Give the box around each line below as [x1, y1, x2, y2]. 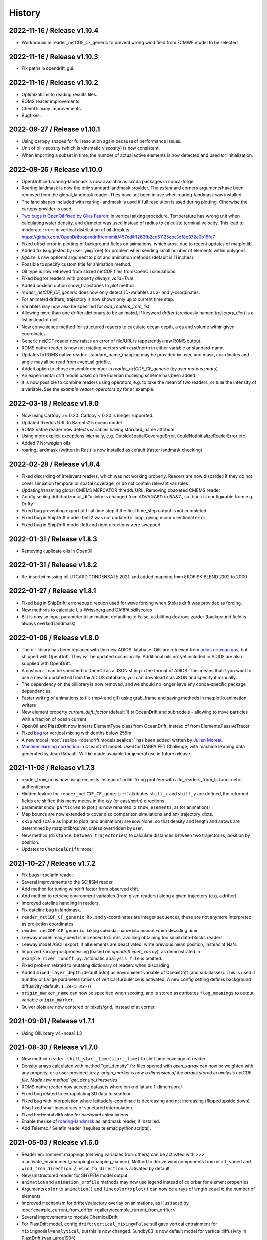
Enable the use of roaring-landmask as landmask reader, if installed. [21, 1118, 160, 1124]
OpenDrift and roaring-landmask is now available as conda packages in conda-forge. [21, 178, 195, 184]
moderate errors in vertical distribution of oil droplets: [21, 227, 131, 233]
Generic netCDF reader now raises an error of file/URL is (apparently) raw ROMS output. [21, 338, 202, 344]
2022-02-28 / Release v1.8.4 [9, 460, 100, 469]
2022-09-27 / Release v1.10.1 [9, 125, 100, 133]
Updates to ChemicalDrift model [21, 846, 93, 852]
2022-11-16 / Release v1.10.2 [9, 78, 98, 87]
